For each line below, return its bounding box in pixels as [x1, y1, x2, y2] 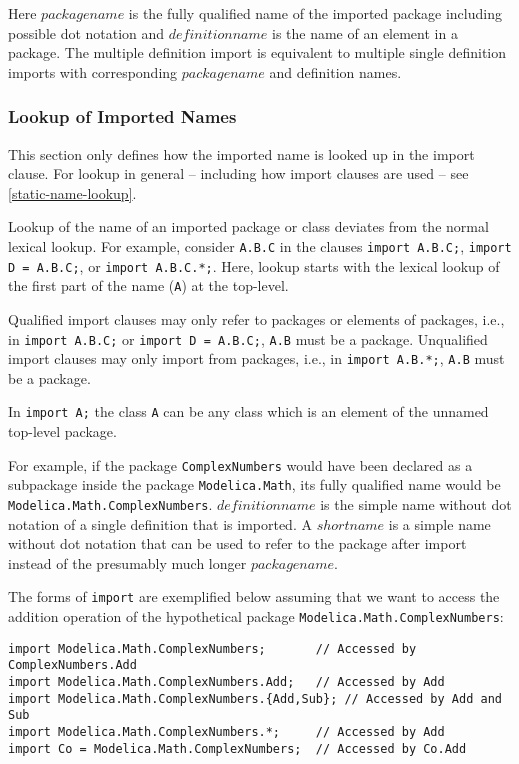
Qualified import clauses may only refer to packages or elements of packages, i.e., [8, 308, 505, 329]
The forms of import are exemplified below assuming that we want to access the [8, 586, 500, 607]
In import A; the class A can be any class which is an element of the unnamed [8, 401, 489, 422]
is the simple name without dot [320, 494, 512, 514]
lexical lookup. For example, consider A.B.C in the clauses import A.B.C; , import [8, 235, 512, 256]
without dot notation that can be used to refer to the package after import [8, 533, 467, 554]
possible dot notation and [8, 22, 165, 43]
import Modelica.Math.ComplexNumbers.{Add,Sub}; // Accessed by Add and [8, 691, 502, 706]
